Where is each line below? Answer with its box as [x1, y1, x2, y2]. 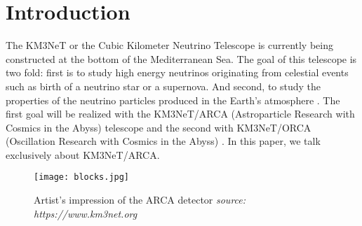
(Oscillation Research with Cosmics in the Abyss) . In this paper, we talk [6, 134, 321, 148]
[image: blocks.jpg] [34, 172, 130, 183]
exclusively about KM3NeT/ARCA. [6, 147, 160, 162]
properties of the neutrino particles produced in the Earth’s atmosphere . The [6, 92, 340, 107]
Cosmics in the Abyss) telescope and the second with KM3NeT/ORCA [6, 120, 311, 134]
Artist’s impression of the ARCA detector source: [34, 192, 246, 207]
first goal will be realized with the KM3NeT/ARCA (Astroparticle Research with [6, 106, 355, 121]
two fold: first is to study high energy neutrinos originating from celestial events [6, 65, 349, 80]
